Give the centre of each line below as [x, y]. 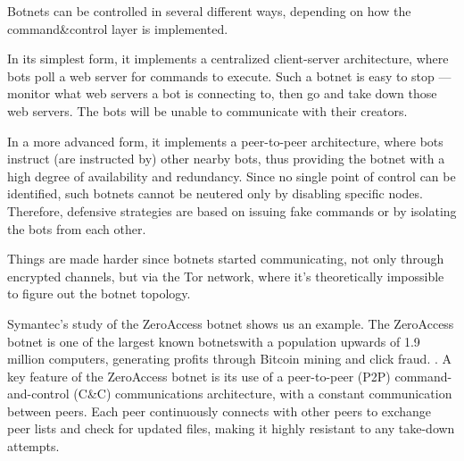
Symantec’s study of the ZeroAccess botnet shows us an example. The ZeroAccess [231, 323]
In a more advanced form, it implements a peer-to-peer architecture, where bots [225, 141]
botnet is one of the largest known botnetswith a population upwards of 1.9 [214, 341]
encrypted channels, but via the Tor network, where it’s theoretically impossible [226, 276]
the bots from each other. [77, 228]
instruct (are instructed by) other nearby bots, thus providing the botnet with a [226, 159]
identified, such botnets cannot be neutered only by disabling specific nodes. [215, 193]
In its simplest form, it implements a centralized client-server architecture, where [228, 59]
